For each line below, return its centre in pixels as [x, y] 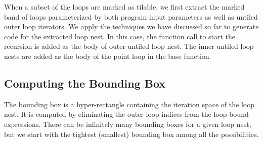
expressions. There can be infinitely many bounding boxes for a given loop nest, [128, 124]
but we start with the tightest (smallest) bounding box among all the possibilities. [131, 134]
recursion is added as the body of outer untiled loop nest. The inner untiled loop [129, 46]
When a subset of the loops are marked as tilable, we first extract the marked [124, 7]
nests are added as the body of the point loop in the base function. [108, 56]
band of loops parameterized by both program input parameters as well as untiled [131, 16]
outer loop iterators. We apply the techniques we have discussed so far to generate [131, 26]
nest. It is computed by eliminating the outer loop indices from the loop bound [126, 114]
